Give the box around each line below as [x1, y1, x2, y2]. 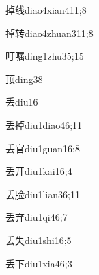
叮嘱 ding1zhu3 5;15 [5, 49, 84, 63]
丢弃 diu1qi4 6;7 [5, 210, 68, 224]
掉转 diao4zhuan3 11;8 [5, 25, 94, 40]
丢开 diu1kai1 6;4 [5, 164, 72, 178]
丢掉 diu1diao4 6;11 [5, 117, 83, 132]
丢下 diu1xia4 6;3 [5, 256, 72, 270]
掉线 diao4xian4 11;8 [5, 3, 87, 16]
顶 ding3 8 [5, 71, 43, 86]
